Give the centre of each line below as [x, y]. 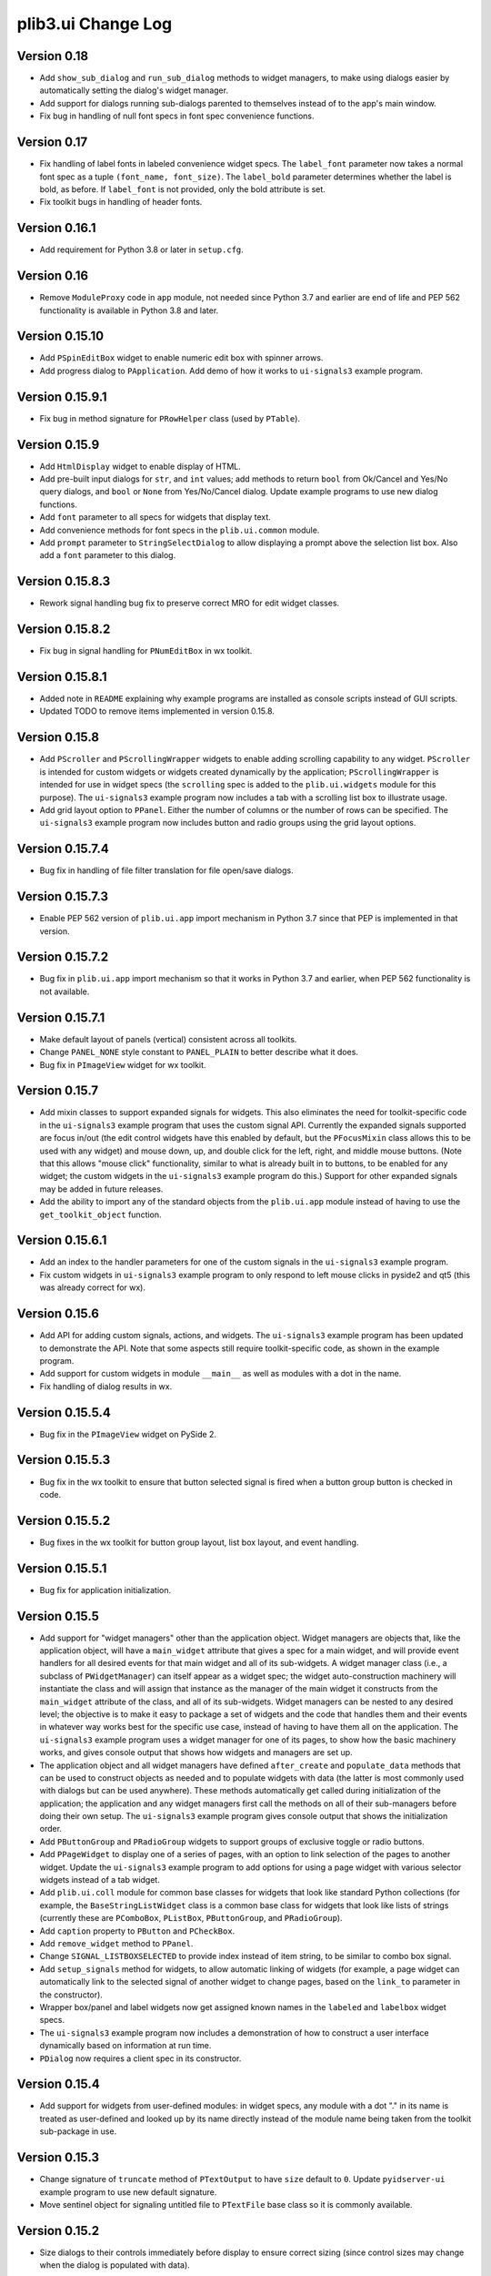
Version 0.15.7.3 [63, 897]
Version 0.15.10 [60, 336]
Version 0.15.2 [58, 2230]
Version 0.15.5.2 [64, 1520]
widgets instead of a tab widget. [100, 1880]
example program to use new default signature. [128, 2192]
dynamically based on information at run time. [125, 2046]
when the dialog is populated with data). [115, 2265]
